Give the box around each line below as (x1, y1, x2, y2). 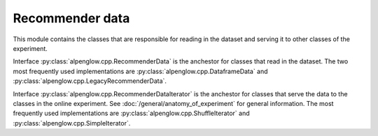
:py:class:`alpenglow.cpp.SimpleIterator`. (13, 119, 131, 127)
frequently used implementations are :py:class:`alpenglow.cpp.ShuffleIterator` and (13, 109, 250, 118)
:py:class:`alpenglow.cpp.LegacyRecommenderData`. (13, 77, 167, 85)
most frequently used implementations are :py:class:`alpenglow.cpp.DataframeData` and (13, 67, 269, 75)
